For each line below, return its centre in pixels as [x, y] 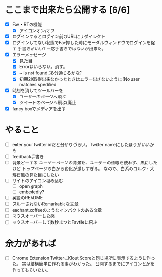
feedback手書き [28, 156]
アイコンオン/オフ [37, 30]
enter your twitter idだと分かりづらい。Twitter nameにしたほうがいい [81, 144]
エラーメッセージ [29, 55]
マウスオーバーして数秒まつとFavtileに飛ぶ [55, 222]
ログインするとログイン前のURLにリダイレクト [59, 36]
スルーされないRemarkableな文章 [45, 204]
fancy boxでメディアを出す [39, 108]
